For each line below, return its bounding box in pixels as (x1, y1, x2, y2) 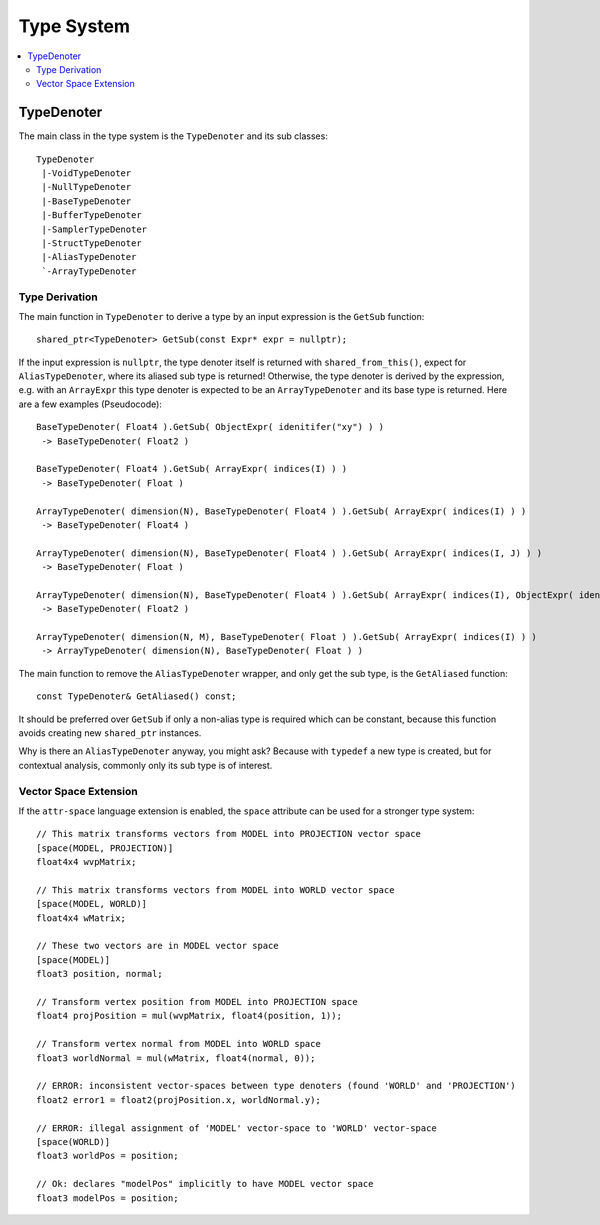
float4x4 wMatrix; (36, 912, 127, 924)
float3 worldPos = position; (36, 1150, 179, 1162)
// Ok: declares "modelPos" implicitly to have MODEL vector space (36, 1178, 374, 1190)
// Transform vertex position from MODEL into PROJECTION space (36, 996, 359, 1008)
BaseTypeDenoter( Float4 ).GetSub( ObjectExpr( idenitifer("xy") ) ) (36, 421, 385, 433)
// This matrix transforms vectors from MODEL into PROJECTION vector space (36, 828, 422, 840)
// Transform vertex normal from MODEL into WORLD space (36, 1038, 322, 1050)
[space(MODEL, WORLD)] (36, 898, 148, 910)
